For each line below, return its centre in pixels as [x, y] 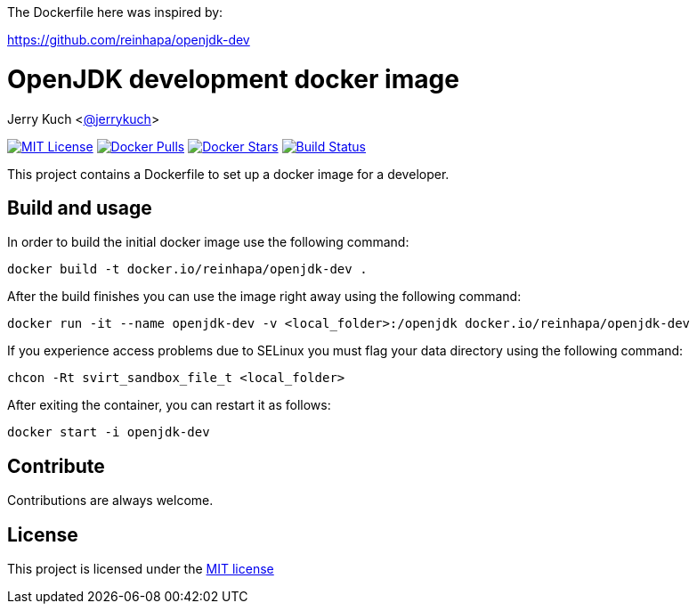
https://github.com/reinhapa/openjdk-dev [129, 40]
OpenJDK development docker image [233, 79]
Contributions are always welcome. [110, 501]
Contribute [56, 466]
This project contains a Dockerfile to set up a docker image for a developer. [228, 174]
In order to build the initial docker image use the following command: [208, 242]
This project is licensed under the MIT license [141, 569]
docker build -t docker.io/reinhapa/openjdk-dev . [187, 269]
